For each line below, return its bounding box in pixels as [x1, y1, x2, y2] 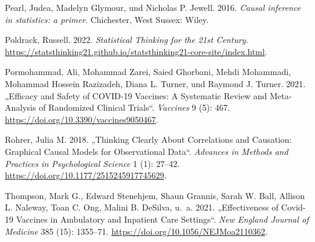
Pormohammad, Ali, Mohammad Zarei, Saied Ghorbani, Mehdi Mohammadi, [5, 65, 291, 78]
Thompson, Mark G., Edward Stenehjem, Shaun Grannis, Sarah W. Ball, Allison [5, 189, 305, 201]
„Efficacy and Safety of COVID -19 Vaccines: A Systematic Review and [5, 89, 267, 102]
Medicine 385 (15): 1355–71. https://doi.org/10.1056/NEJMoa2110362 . [5, 224, 268, 237]
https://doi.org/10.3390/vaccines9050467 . [5, 113, 158, 125]
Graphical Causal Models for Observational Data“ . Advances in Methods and [5, 145, 288, 157]
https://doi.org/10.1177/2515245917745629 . [5, 169, 167, 181]
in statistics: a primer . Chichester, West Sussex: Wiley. [5, 13, 209, 25]
